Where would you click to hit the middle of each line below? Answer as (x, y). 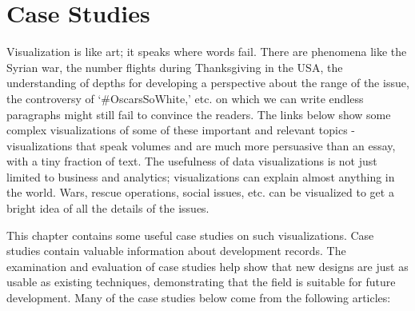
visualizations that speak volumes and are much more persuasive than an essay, (201, 145)
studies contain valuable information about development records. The (176, 251)
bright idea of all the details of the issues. (108, 208)
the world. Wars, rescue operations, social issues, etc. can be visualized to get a (200, 192)
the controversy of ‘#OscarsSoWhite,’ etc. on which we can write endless (185, 98)
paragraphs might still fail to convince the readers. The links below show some (199, 114)
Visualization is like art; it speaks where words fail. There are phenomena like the (207, 52)
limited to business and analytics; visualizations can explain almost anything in (201, 176)
